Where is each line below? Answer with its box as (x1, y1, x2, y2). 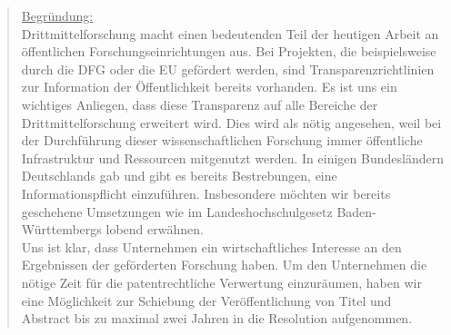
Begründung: (21, 6, 94, 25)
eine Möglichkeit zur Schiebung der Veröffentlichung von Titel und (21, 291, 392, 310)
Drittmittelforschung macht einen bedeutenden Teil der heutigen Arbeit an (21, 24, 439, 43)
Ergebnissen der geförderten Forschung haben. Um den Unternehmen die (21, 255, 427, 274)
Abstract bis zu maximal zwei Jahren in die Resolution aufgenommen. (21, 309, 413, 328)
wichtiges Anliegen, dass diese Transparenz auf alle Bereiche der (21, 94, 378, 113)
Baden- (336, 202, 376, 221)
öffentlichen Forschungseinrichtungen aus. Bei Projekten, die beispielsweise (21, 42, 436, 61)
